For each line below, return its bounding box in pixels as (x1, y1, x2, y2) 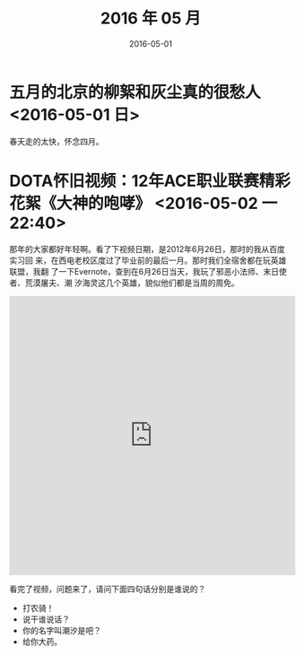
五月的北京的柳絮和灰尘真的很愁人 (9, 82, 262, 102)
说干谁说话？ (22, 614, 70, 624)
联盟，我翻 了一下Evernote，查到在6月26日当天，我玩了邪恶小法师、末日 (9, 266, 280, 276)
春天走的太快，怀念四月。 (9, 135, 104, 146)
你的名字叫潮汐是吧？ (22, 624, 101, 635)
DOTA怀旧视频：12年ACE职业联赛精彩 (9, 170, 291, 191)
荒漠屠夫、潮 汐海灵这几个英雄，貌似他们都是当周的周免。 (24, 277, 239, 288)
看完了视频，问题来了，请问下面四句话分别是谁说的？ (9, 583, 206, 594)
